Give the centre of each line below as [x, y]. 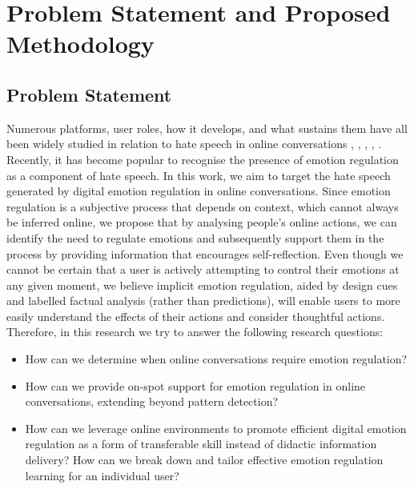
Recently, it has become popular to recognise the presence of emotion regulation [203, 159]
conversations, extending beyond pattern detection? [152, 401]
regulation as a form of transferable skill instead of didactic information [201, 444]
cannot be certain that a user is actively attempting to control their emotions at [203, 269]
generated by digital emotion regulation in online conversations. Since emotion [199, 191]
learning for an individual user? [102, 475]
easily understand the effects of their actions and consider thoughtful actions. [196, 316]
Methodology [80, 44]
